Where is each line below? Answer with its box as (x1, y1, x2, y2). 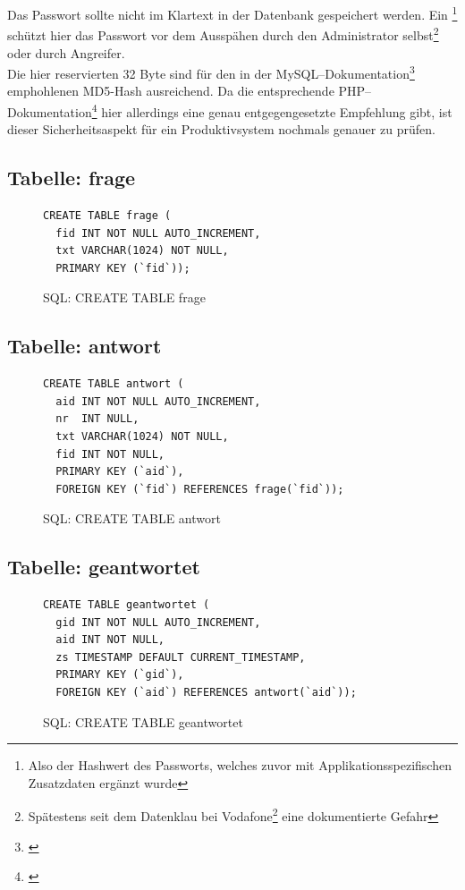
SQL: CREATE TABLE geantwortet (43, 712, 243, 731)
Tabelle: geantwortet (7, 553, 200, 581)
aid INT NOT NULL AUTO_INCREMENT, (55, 394, 261, 408)
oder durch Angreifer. (7, 43, 125, 62)
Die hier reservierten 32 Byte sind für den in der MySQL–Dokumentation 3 (7, 62, 415, 82)
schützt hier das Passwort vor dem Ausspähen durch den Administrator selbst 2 (7, 23, 439, 44)
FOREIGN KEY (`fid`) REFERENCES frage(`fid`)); (55, 482, 344, 496)
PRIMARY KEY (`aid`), (55, 465, 184, 479)
